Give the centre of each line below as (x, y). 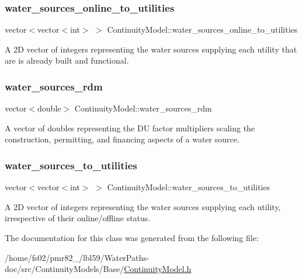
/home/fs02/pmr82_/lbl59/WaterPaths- (77, 257)
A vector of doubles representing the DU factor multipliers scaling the (130, 128)
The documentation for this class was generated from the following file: (132, 238)
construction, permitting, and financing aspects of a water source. (122, 139)
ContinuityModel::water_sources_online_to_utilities (202, 29)
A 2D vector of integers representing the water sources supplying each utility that (151, 49)
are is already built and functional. (67, 60)
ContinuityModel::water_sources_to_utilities (189, 187)
